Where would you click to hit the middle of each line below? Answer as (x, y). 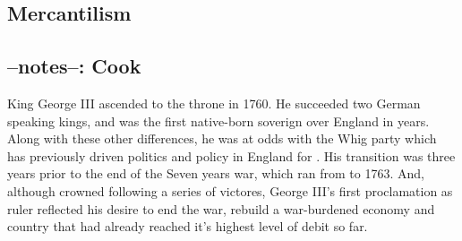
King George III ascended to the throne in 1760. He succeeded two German (214, 103)
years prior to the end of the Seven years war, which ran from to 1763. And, (216, 173)
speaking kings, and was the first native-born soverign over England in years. (218, 120)
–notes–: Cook (74, 66)
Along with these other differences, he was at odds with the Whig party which (222, 138)
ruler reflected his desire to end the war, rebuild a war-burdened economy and (221, 208)
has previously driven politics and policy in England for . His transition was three (231, 155)
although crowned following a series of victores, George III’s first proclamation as (230, 190)
